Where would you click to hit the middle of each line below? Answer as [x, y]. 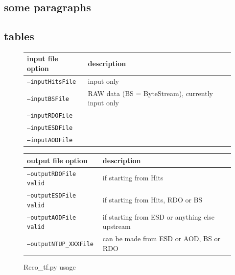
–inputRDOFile [50, 116]
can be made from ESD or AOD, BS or [161, 238]
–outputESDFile [52, 196]
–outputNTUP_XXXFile [60, 244]
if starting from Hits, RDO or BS [153, 200]
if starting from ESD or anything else [159, 216]
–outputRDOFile [52, 174]
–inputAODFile [50, 140]
